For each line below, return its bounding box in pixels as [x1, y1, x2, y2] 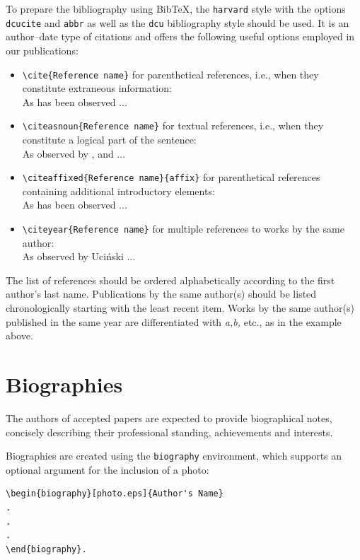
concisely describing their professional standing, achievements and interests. [6, 424, 333, 439]
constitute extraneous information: [22, 81, 172, 95]
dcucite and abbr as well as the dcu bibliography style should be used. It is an [6, 15, 349, 30]
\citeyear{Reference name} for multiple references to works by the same [22, 221, 344, 236]
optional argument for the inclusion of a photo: [6, 462, 209, 477]
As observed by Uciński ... [22, 249, 136, 264]
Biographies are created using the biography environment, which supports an [6, 448, 342, 463]
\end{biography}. [6, 544, 87, 554]
